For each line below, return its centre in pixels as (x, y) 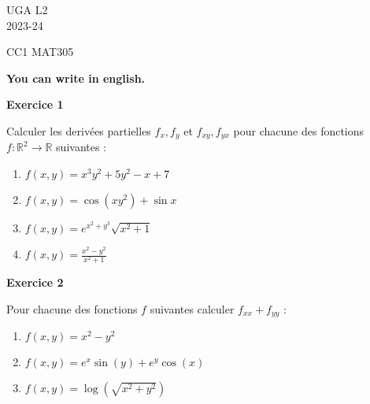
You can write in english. (76, 78)
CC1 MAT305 (40, 52)
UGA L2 (27, 9)
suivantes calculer (192, 308)
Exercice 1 (35, 104)
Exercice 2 (35, 282)
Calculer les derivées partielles (79, 130)
